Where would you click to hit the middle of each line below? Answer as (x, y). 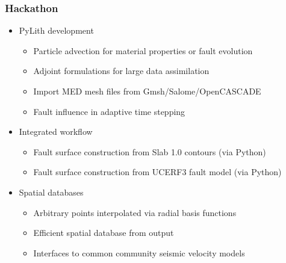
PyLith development (56, 30)
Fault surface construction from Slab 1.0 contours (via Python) (150, 151)
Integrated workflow (56, 131)
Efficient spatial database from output (104, 233)
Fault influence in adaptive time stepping (109, 111)
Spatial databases (51, 192)
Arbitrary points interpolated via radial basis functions (135, 212)
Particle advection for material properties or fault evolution (143, 50)
